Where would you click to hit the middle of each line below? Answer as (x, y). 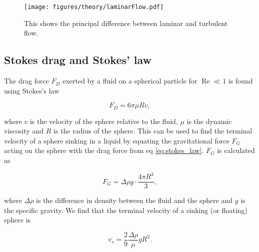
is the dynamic (209, 121)
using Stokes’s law (32, 90)
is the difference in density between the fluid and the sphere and (134, 200)
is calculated (236, 150)
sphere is (17, 220)
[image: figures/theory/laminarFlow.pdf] (94, 7)
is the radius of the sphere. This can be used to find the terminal (153, 131)
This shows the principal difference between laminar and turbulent (126, 23)
